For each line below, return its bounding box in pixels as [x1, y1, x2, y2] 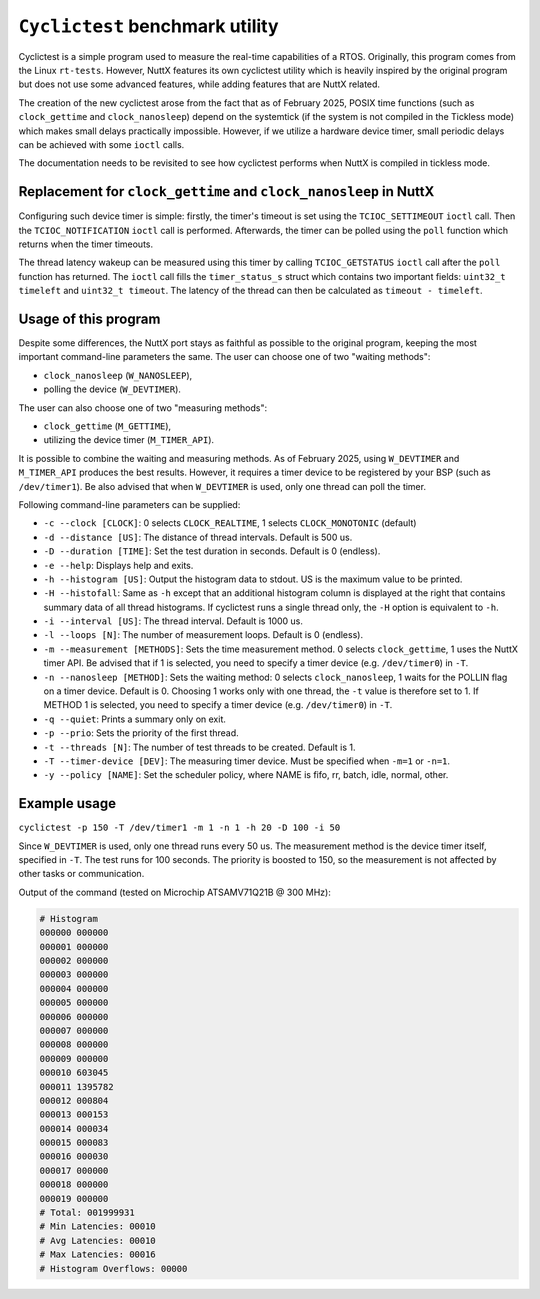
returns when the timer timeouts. [18, 238, 154, 250]
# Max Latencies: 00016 [39, 1249, 157, 1260]
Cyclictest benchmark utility [18, 15, 279, 37]
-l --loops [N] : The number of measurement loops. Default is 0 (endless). [43, 629, 364, 641]
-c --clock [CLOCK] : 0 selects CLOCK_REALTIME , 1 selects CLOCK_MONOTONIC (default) [43, 517, 417, 529]
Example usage [18, 795, 117, 812]
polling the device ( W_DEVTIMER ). [43, 383, 182, 395]
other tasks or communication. [18, 868, 145, 880]
